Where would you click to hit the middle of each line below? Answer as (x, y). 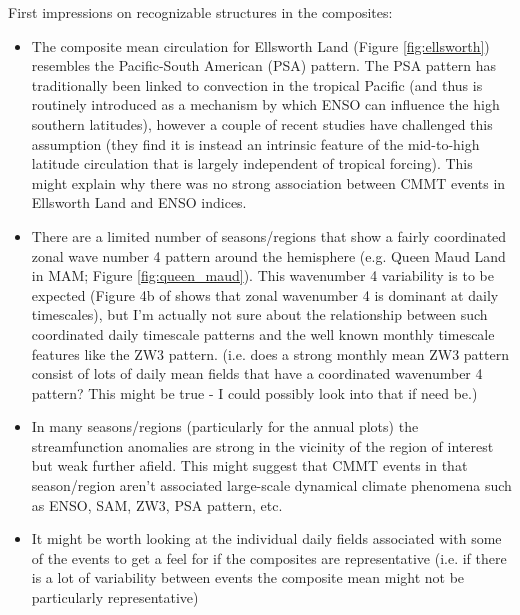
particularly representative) (115, 597)
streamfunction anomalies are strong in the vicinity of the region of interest (262, 445)
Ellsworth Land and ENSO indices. (139, 202)
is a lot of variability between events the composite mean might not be (248, 577)
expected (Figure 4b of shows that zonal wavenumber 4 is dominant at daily (265, 294)
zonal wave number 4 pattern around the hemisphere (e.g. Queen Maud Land (268, 255)
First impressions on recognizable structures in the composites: (200, 12)
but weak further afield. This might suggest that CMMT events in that (249, 465)
